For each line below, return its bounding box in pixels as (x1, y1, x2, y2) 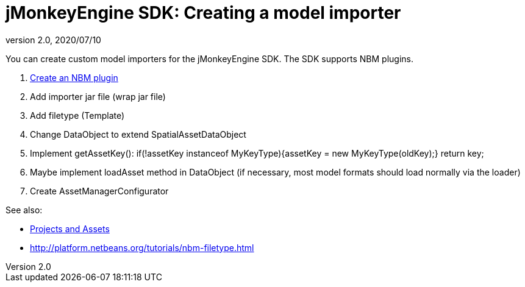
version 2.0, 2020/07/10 (5, 34, 101, 45)
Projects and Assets (30, 223, 110, 234)
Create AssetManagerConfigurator (30, 185, 169, 196)
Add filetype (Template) (30, 110, 125, 121)
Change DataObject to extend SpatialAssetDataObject (30, 129, 246, 140)
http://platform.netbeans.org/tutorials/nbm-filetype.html (30, 242, 254, 253)
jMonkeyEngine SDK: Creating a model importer (5, 2, 401, 23)
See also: (5, 204, 43, 215)
